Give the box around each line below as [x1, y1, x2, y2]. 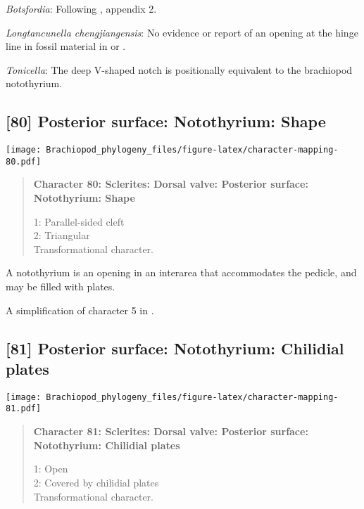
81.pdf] [6, 404, 42, 414]
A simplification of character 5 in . [6, 302, 154, 317]
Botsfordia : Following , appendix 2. [6, 1, 157, 15]
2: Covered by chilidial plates [33, 475, 159, 489]
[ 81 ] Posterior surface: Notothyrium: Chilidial [6, 337, 344, 359]
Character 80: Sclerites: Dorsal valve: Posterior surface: [33, 176, 308, 191]
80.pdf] [6, 156, 42, 167]
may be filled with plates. [6, 279, 115, 294]
